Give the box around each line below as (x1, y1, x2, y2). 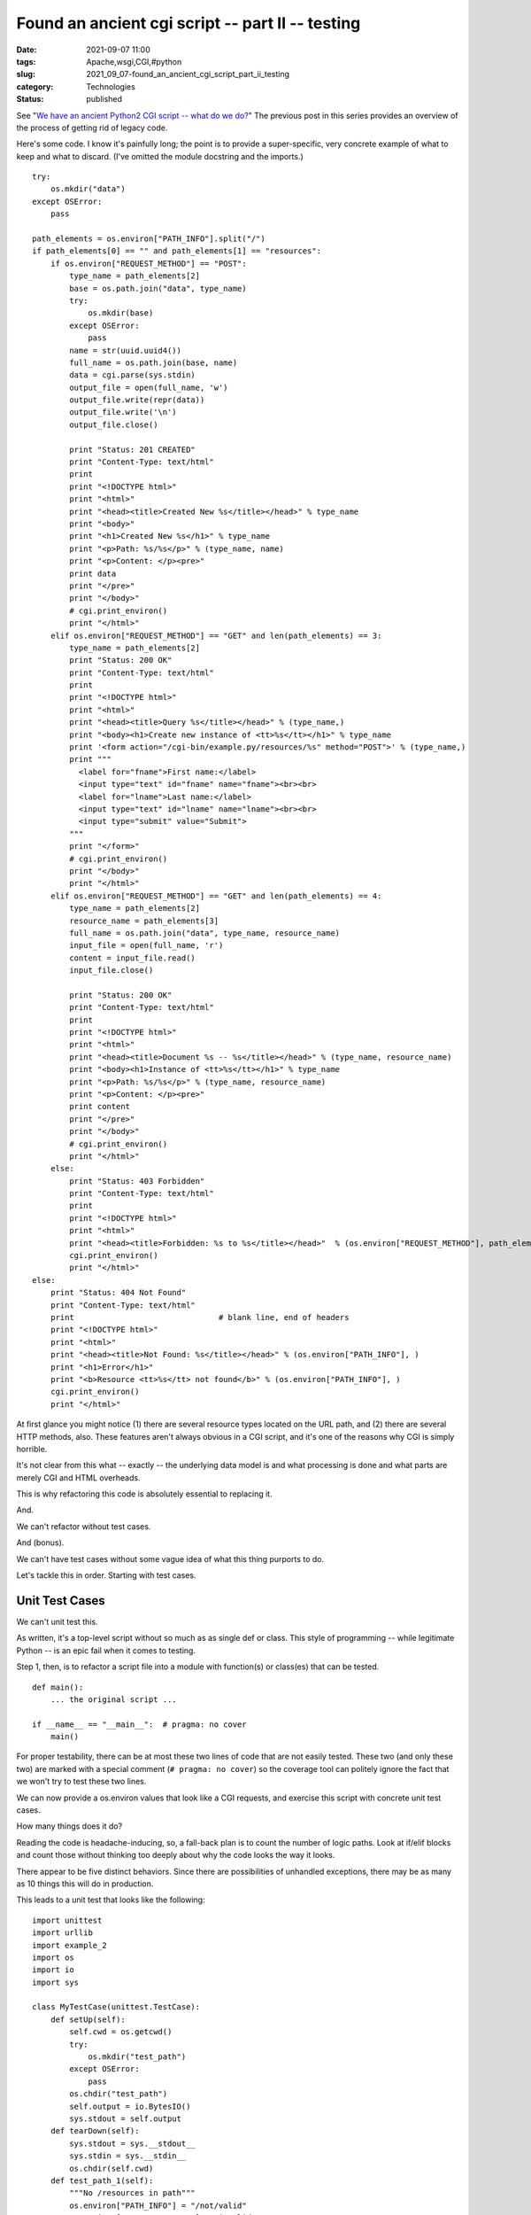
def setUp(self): (50, 2014, 126, 2025)
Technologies (86, 81, 136, 92)
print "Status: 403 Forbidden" (69, 1176, 205, 1186)
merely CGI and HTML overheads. (16, 1472, 141, 1483)
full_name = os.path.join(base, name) (69, 357, 238, 368)
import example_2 (32, 1940, 107, 1950)
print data (69, 568, 117, 579)
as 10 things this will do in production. (16, 1878, 154, 1889)
